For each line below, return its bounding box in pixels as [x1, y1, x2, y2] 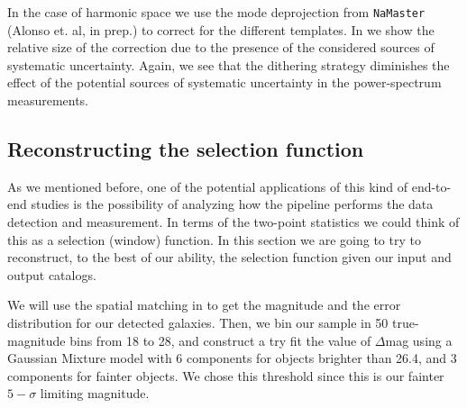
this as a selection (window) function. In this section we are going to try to [7, 230, 421, 249]
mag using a [385, 331, 453, 349]
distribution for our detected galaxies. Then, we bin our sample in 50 [7, 313, 389, 331]
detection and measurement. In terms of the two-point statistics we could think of [7, 213, 460, 231]
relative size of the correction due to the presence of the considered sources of [7, 38, 435, 57]
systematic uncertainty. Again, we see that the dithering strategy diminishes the [7, 55, 450, 74]
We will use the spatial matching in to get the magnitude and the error [7, 295, 401, 314]
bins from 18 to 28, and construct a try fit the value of [69, 331, 371, 349]
